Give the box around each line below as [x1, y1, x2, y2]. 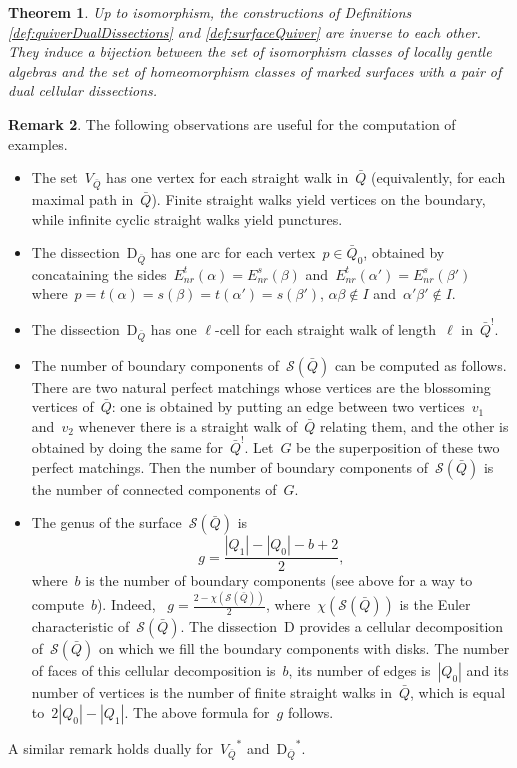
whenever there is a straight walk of [78, 415, 298, 436]
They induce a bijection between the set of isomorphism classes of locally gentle [8, 41, 492, 62]
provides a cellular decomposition [299, 616, 504, 637]
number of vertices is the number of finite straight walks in [31, 682, 392, 703]
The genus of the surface [31, 512, 182, 533]
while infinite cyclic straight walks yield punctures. [31, 208, 343, 229]
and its [466, 660, 509, 681]
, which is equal [410, 682, 506, 703]
